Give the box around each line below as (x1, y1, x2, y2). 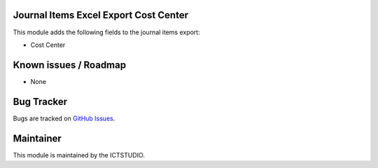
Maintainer (13, 132, 62, 144)
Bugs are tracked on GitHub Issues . (13, 114, 115, 122)
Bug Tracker (13, 95, 68, 108)
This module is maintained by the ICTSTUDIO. (13, 150, 145, 159)
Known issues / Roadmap (13, 59, 126, 71)
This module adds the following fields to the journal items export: (13, 28, 200, 36)
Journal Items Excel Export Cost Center (13, 9, 189, 21)
